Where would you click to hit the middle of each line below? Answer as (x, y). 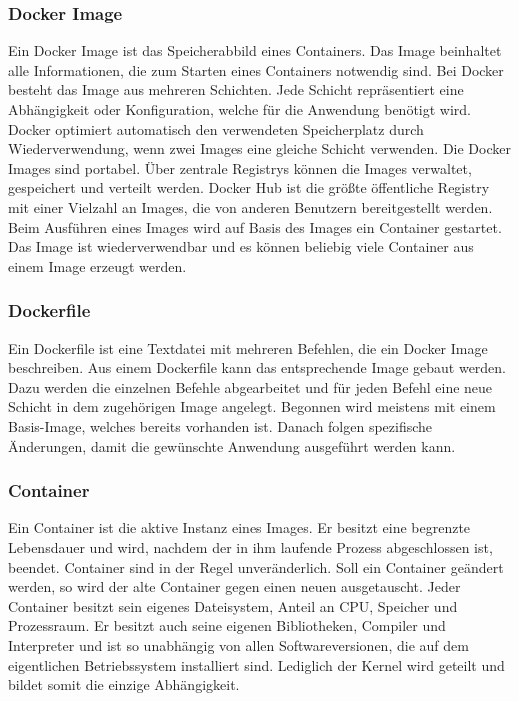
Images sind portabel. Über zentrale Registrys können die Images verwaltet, (240, 167)
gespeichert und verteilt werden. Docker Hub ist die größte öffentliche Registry (249, 187)
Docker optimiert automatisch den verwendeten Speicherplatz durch (216, 128)
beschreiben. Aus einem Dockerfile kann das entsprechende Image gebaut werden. (257, 367)
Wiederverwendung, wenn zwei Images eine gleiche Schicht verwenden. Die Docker (259, 148)
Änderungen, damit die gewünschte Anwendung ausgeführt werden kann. (232, 445)
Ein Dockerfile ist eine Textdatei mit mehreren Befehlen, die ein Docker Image (248, 347)
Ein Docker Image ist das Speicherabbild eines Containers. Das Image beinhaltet (255, 50)
